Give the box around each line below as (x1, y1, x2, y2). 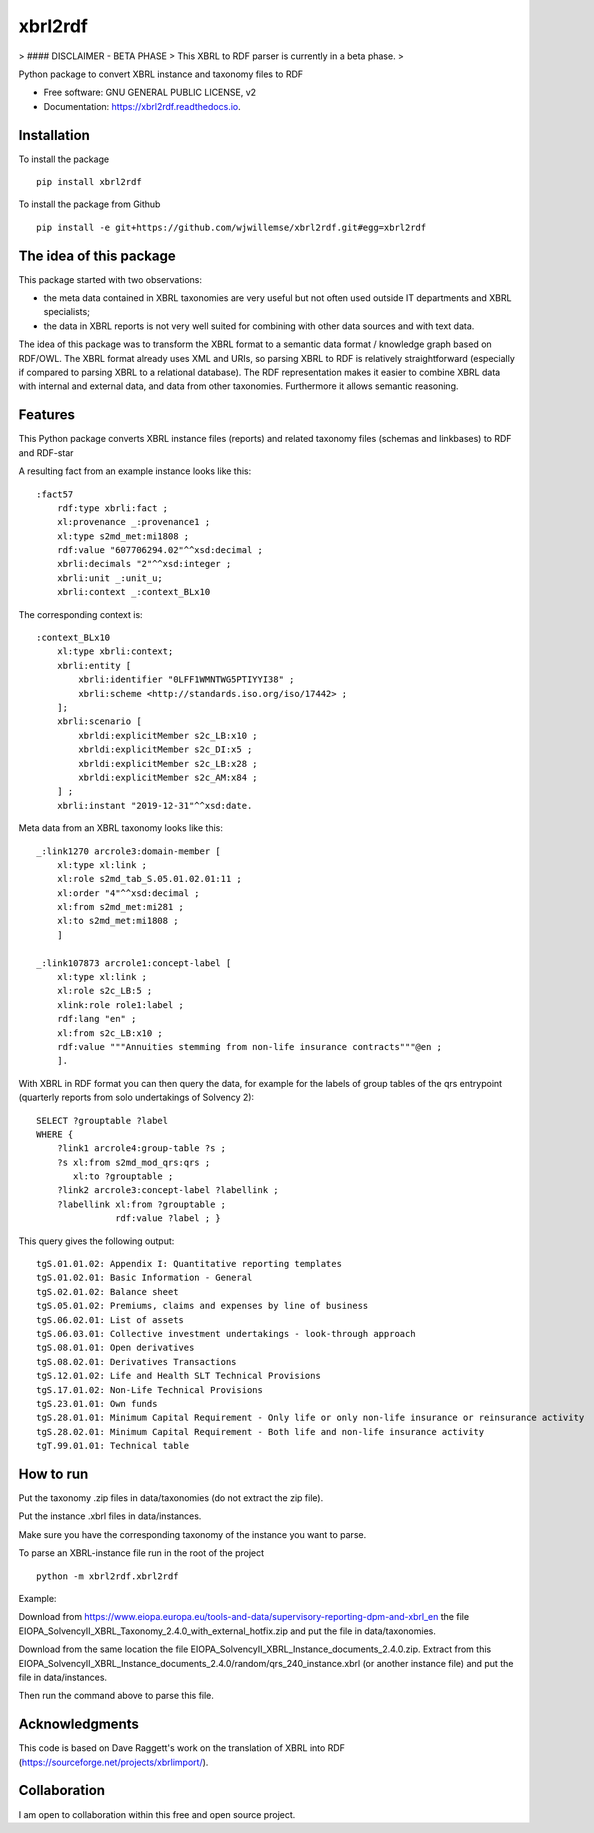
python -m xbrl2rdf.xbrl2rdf (36, 1570, 179, 1582)
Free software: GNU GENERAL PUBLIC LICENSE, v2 (43, 86, 257, 99)
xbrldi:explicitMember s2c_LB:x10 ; (78, 730, 259, 741)
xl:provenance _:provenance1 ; (56, 516, 211, 528)
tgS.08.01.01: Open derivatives (36, 1342, 195, 1354)
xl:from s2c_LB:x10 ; (56, 1027, 164, 1039)
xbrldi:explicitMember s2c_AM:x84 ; (78, 771, 259, 783)
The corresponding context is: (18, 608, 144, 620)
